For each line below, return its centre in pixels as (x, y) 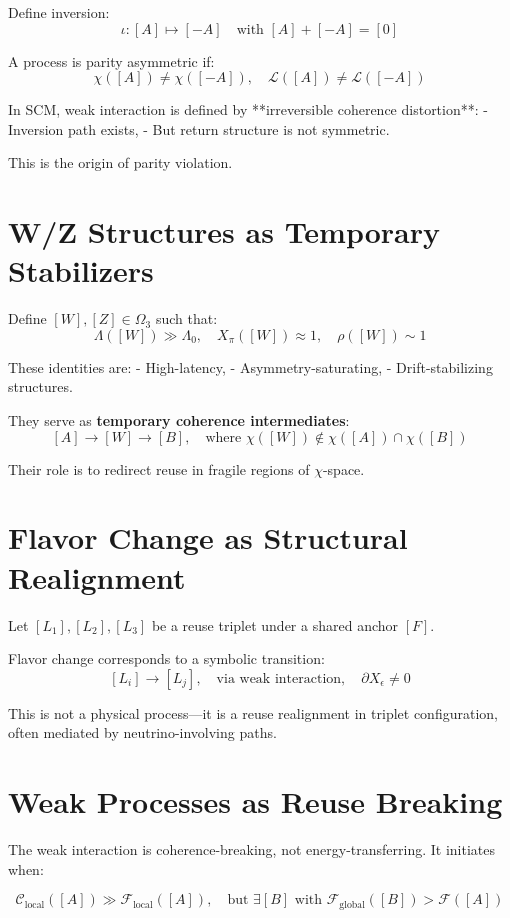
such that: (186, 318)
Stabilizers (81, 270)
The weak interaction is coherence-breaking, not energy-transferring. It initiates (252, 849)
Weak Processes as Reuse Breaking (255, 801)
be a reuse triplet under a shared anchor (275, 624)
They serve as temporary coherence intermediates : (179, 420)
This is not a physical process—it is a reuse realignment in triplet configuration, (253, 712)
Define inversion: (59, 12)
